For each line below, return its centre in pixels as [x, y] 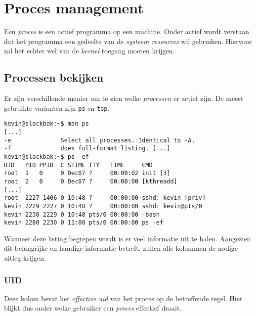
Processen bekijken [54, 77]
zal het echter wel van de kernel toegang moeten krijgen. [89, 51]
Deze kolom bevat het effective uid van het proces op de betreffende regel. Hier [123, 298]
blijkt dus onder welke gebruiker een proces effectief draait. [93, 308]
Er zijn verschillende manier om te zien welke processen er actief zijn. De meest [124, 98]
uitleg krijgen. [25, 258]
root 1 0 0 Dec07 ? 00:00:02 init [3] [87, 173]
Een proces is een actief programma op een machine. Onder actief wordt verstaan [127, 31]
